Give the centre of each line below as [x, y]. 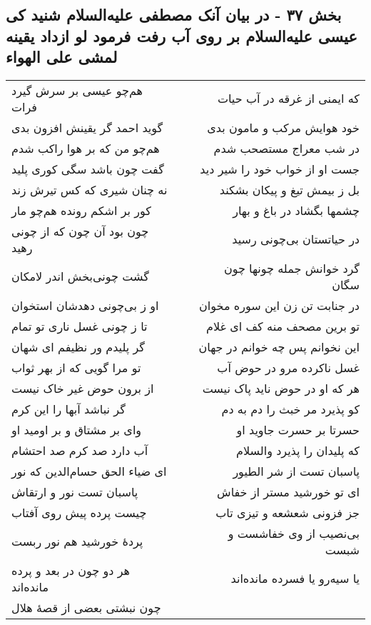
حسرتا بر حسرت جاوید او [298, 429]
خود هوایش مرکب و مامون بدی [283, 127]
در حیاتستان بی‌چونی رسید [296, 239]
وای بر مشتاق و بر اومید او [77, 429]
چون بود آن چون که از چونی [80, 231]
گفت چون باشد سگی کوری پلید [88, 169]
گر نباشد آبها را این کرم [68, 409]
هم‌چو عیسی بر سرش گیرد [77, 90]
